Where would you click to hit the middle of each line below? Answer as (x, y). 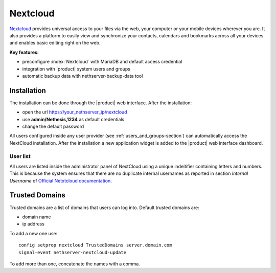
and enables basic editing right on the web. (55, 43)
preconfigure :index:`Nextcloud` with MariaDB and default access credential (102, 62)
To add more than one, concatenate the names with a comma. (75, 264)
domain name (37, 217)
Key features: (24, 52)
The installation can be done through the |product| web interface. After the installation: (101, 103)
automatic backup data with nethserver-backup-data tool (83, 76)
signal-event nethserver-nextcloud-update (73, 252)
